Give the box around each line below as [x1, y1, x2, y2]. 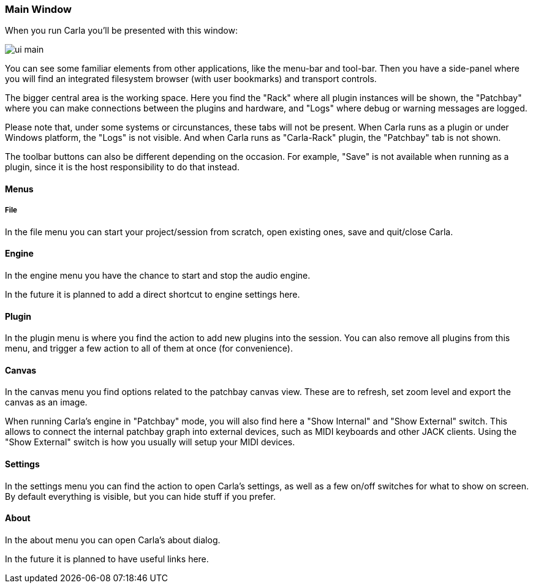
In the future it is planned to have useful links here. [5, 553, 209, 564]
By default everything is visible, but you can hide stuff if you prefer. [5, 491, 276, 502]
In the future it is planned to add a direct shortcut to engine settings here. [5, 288, 300, 300]
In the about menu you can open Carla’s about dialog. [5, 534, 221, 545]
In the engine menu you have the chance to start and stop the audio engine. [5, 269, 311, 281]
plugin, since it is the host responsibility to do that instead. [5, 162, 240, 173]
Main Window [5, 3, 72, 15]
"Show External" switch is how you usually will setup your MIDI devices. [5, 437, 295, 448]
